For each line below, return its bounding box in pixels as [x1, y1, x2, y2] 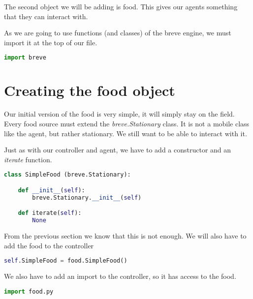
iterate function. [4, 154, 52, 164]
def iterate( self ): [18, 209, 82, 217]
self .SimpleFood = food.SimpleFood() [4, 257, 127, 265]
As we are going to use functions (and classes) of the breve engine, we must [4, 28, 231, 38]
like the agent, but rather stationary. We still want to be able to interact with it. [4, 128, 247, 138]
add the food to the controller [4, 240, 94, 250]
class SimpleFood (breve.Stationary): [4, 171, 131, 179]
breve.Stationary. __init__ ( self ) [32, 194, 142, 201]
